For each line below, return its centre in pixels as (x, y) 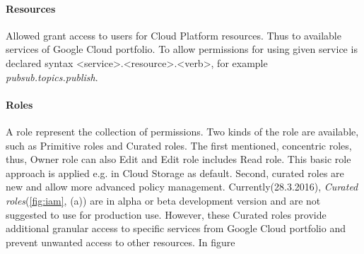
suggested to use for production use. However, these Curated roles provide (166, 214)
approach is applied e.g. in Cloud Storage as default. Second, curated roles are (175, 173)
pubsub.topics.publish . (52, 77)
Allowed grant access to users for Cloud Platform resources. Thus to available (174, 35)
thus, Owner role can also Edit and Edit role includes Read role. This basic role (178, 159)
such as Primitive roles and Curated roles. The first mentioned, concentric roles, (179, 145)
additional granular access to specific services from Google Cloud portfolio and (176, 228)
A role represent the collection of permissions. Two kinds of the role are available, (182, 131)
